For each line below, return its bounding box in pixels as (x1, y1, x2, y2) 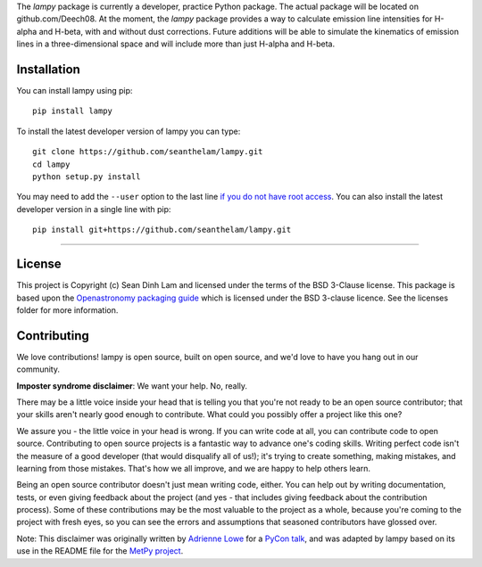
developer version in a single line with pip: (16, 203, 171, 214)
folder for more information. (16, 304, 119, 316)
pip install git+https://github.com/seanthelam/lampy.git (32, 225, 292, 235)
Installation (16, 62, 80, 77)
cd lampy (32, 159, 71, 169)
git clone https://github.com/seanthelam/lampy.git (32, 147, 263, 157)
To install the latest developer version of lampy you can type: (16, 126, 241, 136)
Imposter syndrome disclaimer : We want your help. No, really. (16, 380, 248, 391)
